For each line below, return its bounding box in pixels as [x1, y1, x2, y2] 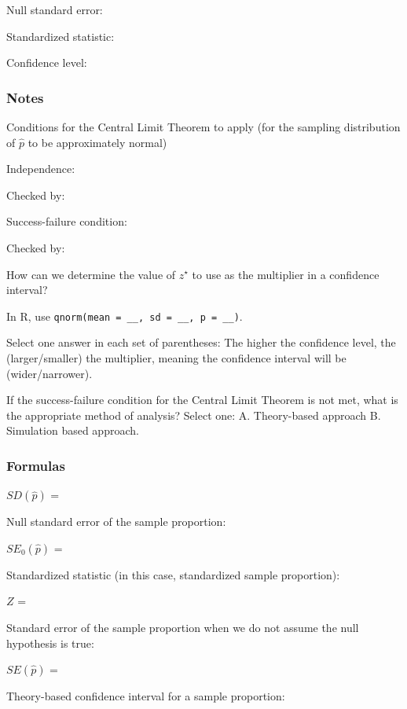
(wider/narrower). [6, 365, 93, 381]
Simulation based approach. [6, 422, 139, 439]
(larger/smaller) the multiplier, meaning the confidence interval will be [6, 350, 346, 366]
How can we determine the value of [6, 266, 176, 282]
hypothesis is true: [6, 634, 94, 651]
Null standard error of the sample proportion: [6, 513, 226, 530]
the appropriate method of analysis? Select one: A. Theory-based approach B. [6, 406, 381, 423]
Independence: [6, 160, 75, 177]
